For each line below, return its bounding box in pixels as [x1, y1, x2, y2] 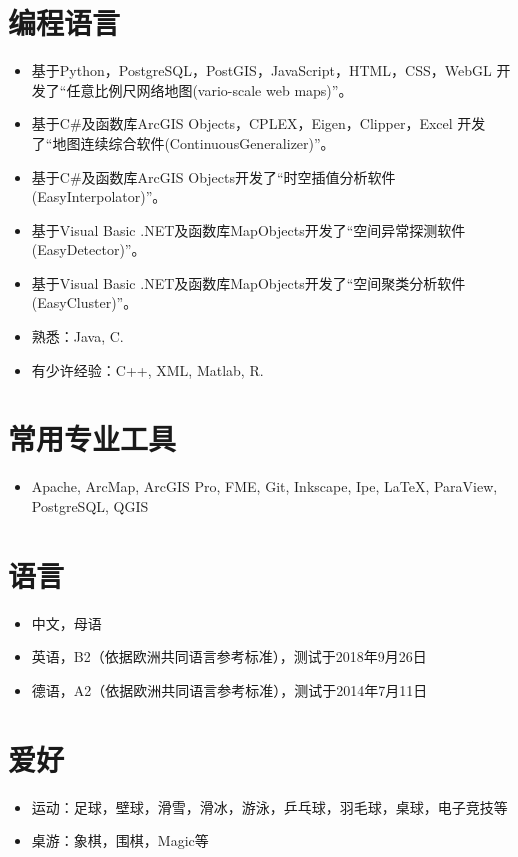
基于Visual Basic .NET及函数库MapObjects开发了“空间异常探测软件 [31, 219, 466, 240]
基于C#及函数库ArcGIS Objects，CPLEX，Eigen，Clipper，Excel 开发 [31, 113, 486, 134]
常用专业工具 [8, 418, 177, 459]
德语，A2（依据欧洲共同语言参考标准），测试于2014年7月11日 [31, 679, 428, 700]
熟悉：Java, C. [31, 326, 124, 347]
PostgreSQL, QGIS [31, 495, 149, 516]
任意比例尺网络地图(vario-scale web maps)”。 [66, 79, 353, 100]
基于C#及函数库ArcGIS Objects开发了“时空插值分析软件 [31, 166, 396, 187]
